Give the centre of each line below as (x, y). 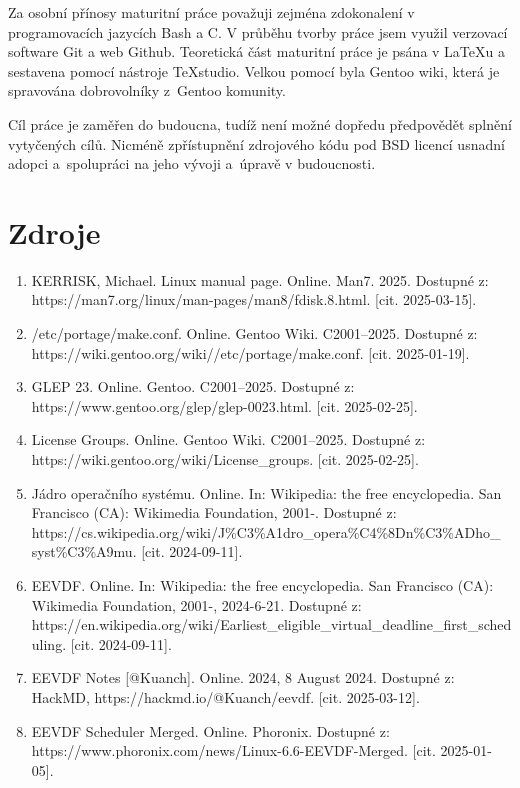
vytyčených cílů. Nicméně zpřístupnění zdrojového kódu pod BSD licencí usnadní (256, 143)
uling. (49, 643)
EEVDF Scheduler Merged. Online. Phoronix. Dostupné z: (210, 730)
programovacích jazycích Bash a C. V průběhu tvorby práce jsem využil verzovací (258, 31)
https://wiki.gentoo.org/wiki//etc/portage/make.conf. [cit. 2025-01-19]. (250, 352)
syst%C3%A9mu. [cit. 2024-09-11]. (137, 551)
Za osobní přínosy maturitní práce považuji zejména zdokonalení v (211, 12)
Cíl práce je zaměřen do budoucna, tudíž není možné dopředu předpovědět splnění (260, 123)
